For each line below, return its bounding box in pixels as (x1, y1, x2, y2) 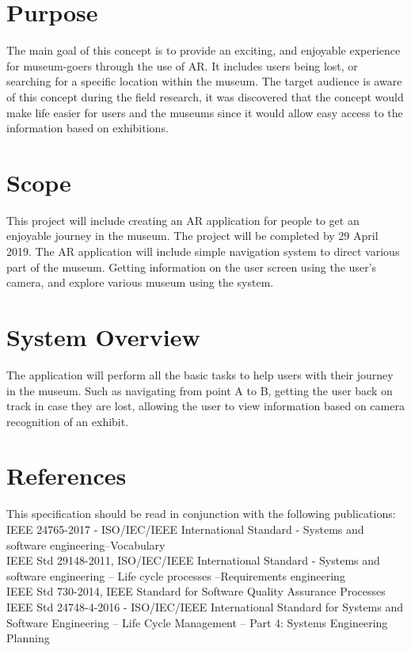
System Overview (6, 320, 200, 352)
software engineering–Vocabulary (6, 536, 166, 553)
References (6, 459, 127, 492)
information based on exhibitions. (6, 120, 169, 136)
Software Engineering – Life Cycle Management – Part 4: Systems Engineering (6, 614, 388, 630)
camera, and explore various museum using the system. (6, 274, 274, 291)
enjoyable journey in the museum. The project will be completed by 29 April (6, 227, 379, 244)
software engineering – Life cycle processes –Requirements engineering (6, 567, 345, 584)
